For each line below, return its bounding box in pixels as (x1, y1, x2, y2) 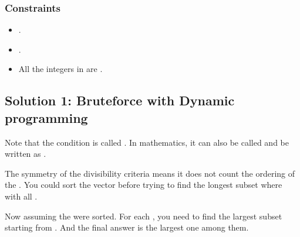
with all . (5, 190, 38, 202)
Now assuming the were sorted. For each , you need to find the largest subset (5, 209, 282, 222)
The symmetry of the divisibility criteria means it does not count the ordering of (5, 167, 295, 179)
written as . (5, 147, 46, 160)
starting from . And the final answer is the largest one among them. (5, 221, 249, 233)
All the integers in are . (18, 63, 103, 75)
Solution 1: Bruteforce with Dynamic (5, 91, 235, 109)
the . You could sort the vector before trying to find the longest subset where (5, 178, 282, 191)
